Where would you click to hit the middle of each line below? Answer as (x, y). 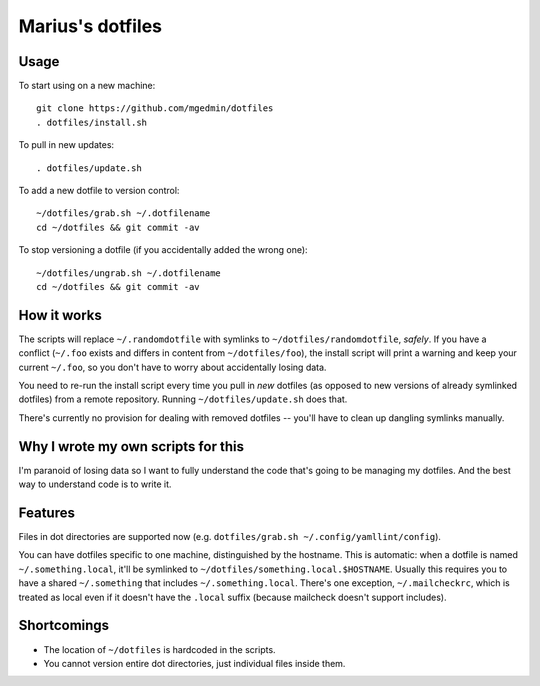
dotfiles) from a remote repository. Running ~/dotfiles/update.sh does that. (183, 399)
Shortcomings (64, 625)
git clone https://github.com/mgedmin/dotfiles (155, 108)
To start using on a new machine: (87, 86)
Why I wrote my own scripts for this (131, 446)
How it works (60, 315)
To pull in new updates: (66, 145)
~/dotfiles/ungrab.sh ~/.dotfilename (129, 273)
